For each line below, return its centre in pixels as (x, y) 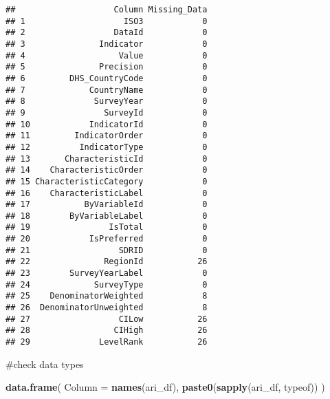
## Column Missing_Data (107, 10)
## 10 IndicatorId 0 (107, 124)
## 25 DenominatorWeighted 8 (107, 296)
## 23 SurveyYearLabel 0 (107, 273)
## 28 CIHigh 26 (107, 331)
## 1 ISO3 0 (107, 21)
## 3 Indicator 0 (107, 44)
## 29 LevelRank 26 (107, 342)
